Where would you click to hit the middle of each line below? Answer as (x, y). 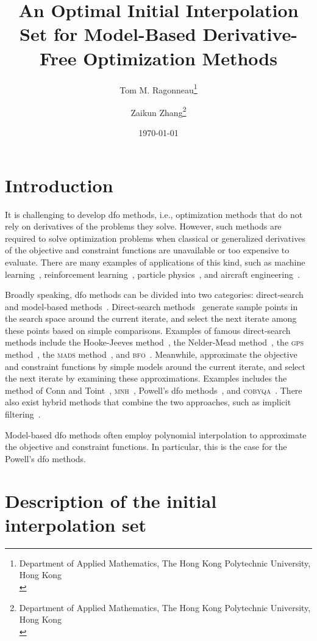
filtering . (23, 414)
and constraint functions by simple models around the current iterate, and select (155, 366)
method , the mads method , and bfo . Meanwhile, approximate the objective (151, 354)
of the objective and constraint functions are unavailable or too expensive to (147, 250)
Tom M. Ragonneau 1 (158, 89)
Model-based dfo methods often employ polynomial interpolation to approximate (156, 434)
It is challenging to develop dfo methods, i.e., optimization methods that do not (154, 214)
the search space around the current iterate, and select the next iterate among (151, 318)
